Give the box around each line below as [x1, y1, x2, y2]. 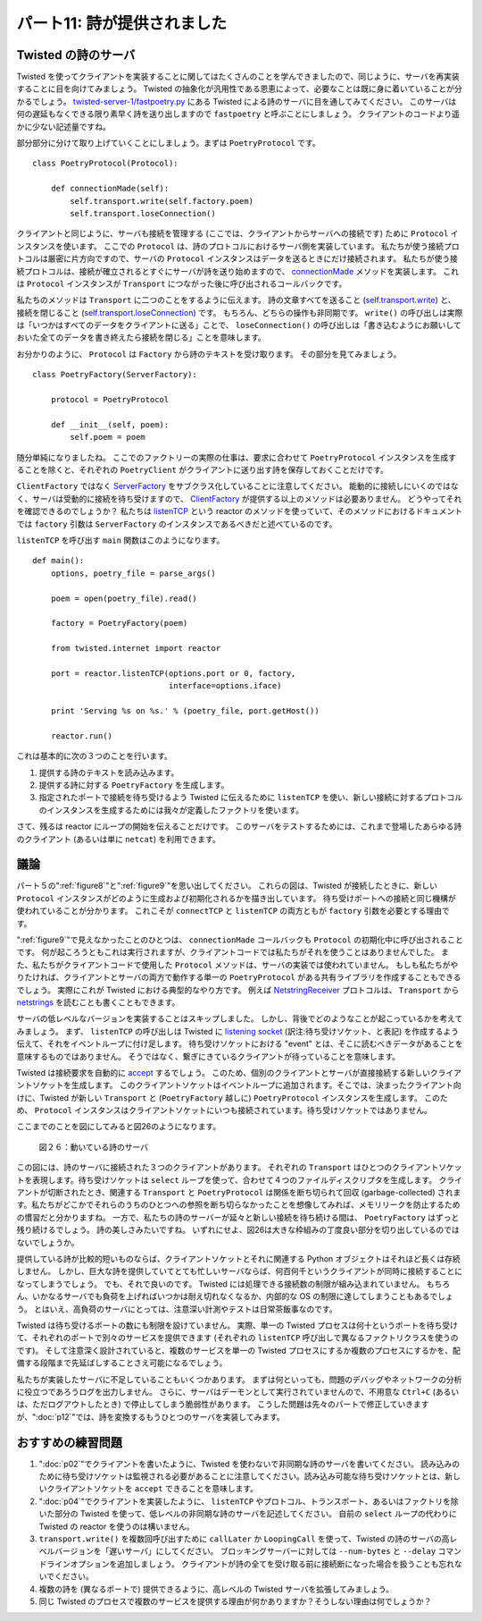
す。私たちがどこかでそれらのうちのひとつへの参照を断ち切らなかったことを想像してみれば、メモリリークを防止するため [16, 1199, 461, 1211]
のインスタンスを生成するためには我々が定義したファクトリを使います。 [38, 805, 304, 815]
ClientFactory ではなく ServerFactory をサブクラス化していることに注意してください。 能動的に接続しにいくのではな [16, 481, 459, 492]
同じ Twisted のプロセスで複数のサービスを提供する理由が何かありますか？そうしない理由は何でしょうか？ [38, 1596, 432, 1607]
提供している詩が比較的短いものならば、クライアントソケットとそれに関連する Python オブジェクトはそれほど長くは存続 [16, 1254, 461, 1264]
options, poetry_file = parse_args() [50, 568, 216, 578]
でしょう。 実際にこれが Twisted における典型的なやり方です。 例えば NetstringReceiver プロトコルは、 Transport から [16, 984, 460, 995]
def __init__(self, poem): [50, 419, 170, 429]
